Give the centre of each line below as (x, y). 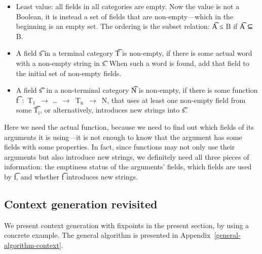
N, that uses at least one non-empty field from (174, 100)
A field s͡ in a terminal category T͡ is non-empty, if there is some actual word (134, 53)
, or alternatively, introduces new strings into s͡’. (114, 110)
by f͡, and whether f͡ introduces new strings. (71, 176)
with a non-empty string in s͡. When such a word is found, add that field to (133, 63)
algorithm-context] (33, 245)
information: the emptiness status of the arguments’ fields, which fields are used (128, 167)
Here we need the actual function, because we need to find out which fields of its (129, 126)
